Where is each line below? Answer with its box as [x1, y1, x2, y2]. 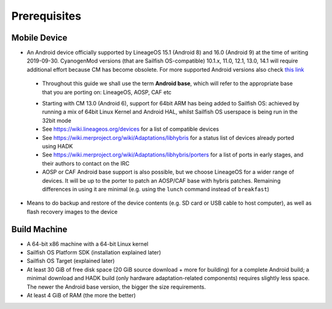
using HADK [42, 142, 73, 150]
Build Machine [11, 224, 68, 234]
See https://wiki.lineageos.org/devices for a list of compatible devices [42, 126, 219, 133]
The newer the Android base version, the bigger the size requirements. [26, 283, 206, 291]
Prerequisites [11, 9, 82, 23]
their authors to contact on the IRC [42, 159, 130, 167]
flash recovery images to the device [26, 208, 118, 215]
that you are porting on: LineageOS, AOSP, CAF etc [42, 88, 172, 96]
